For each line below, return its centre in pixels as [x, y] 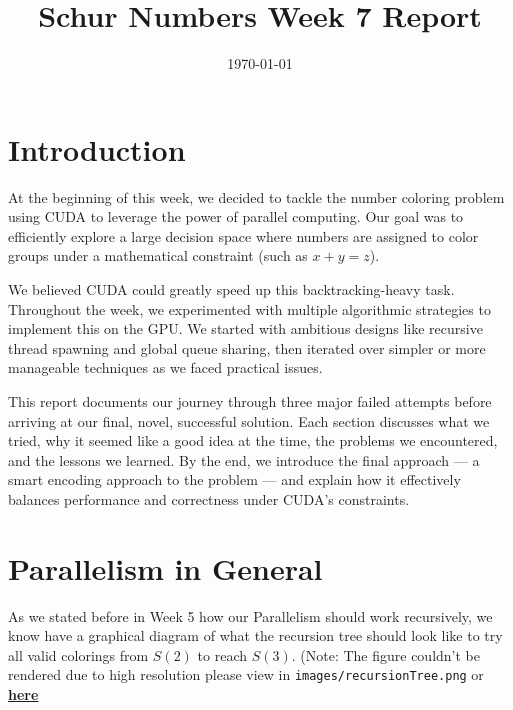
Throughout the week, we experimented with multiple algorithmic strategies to [249, 308]
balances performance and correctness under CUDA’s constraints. [209, 498]
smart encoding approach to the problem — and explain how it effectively [234, 479]
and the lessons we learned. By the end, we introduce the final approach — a [244, 459]
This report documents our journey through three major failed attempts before [250, 401]
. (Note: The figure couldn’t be [385, 654]
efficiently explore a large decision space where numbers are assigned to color [243, 235]
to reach [222, 654]
